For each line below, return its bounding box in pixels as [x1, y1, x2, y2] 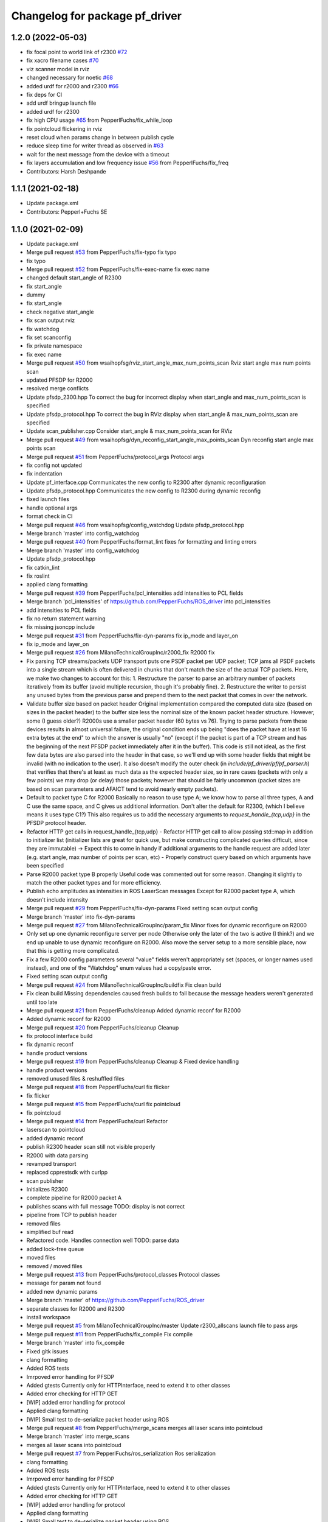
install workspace [26, 1313, 71, 1320]
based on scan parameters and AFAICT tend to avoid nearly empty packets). [26, 785, 218, 793]
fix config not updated [26, 461, 82, 469]
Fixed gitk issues [26, 1347, 69, 1355]
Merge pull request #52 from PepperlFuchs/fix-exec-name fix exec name [26, 265, 210, 273]
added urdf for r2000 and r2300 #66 [26, 82, 119, 89]
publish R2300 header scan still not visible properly [26, 1143, 155, 1151]
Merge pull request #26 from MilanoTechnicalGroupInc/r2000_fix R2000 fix [26, 649, 215, 656]
